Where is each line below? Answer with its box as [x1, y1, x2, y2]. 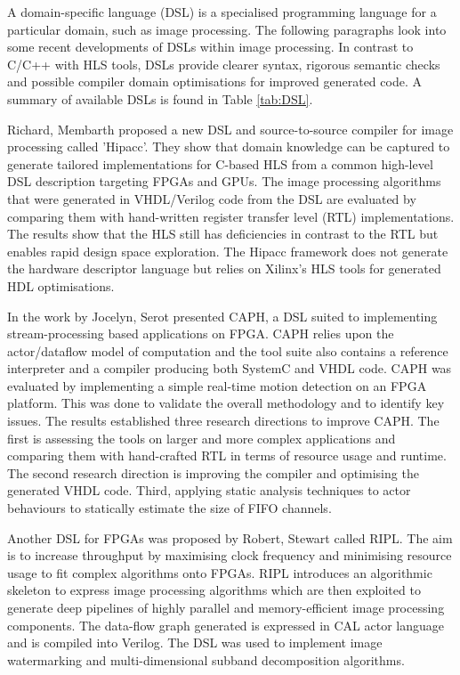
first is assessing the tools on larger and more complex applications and [7, 428, 396, 447]
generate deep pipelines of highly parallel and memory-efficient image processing [7, 598, 445, 616]
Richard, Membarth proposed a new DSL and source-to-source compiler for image [7, 119, 454, 138]
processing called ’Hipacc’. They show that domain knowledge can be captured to [7, 137, 450, 156]
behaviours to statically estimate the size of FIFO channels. [7, 499, 332, 517]
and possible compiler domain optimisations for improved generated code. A [7, 72, 422, 91]
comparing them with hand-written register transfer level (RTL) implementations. [7, 207, 455, 225]
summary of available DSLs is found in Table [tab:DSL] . [7, 89, 313, 108]
